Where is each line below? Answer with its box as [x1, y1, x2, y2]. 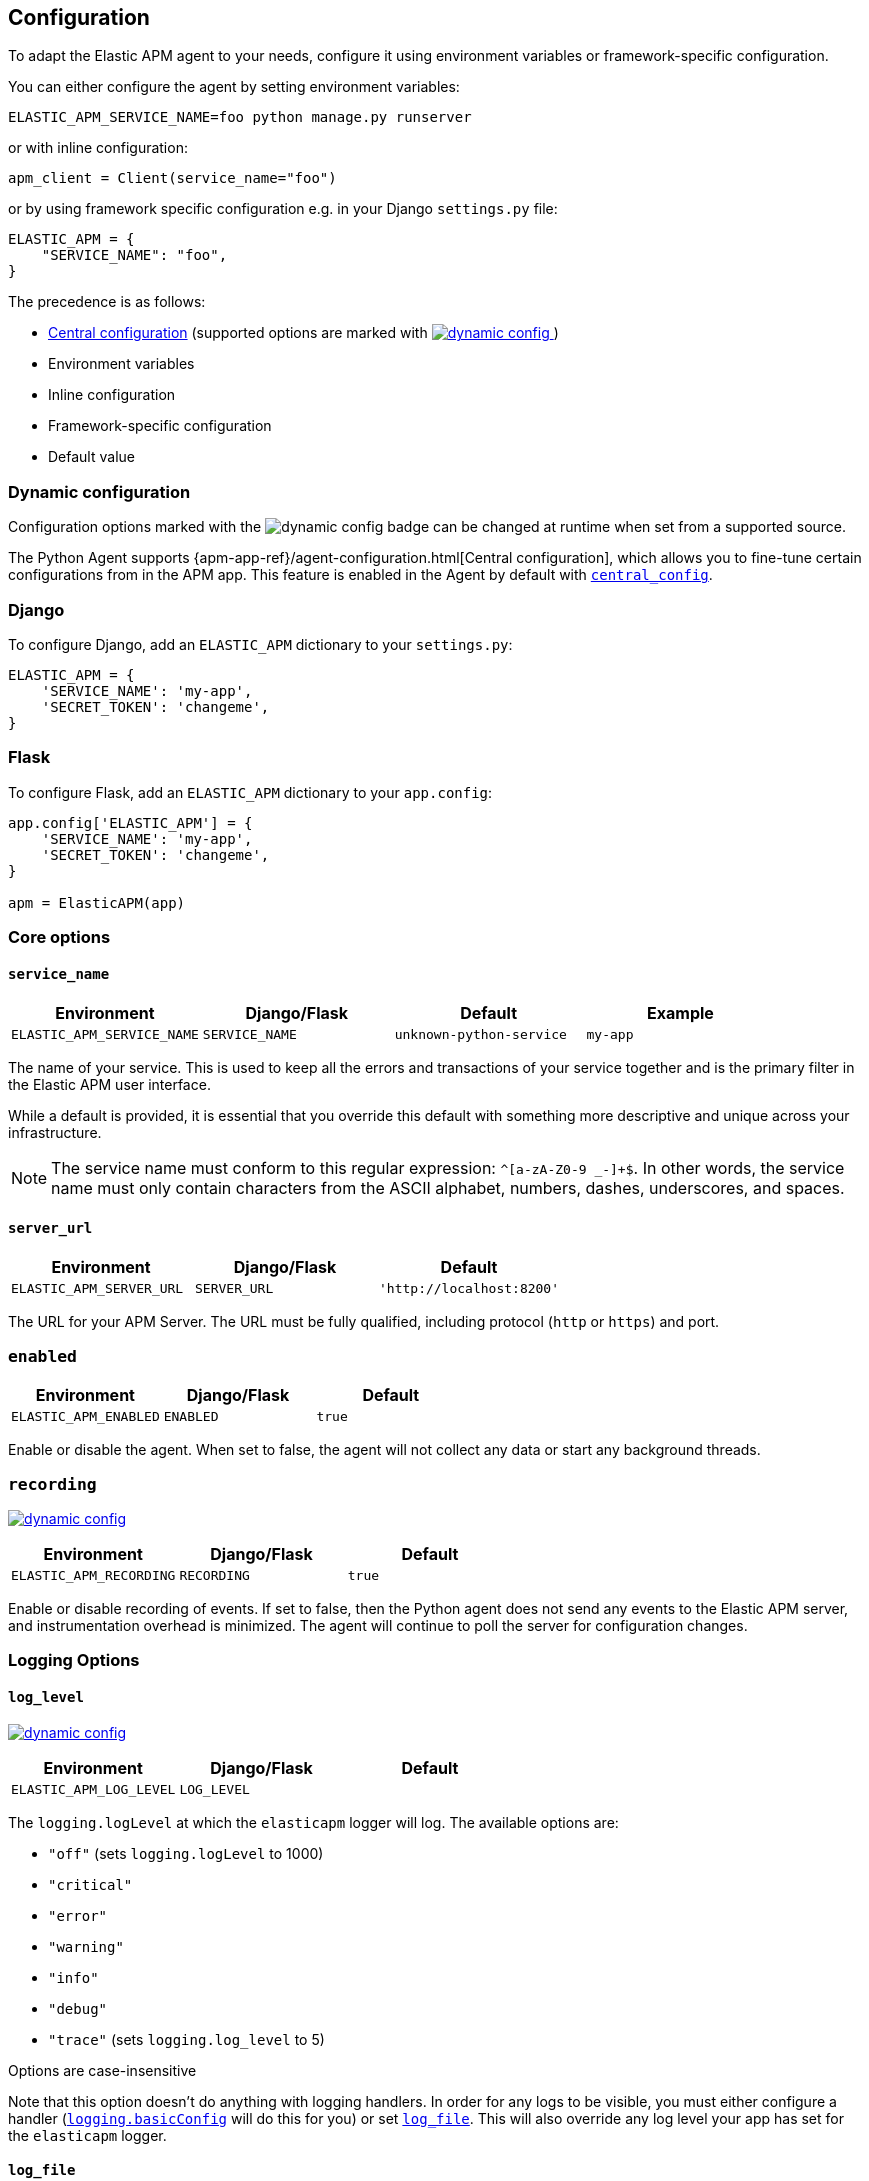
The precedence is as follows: [8, 293, 206, 311]
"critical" [48, 1876, 133, 1893]
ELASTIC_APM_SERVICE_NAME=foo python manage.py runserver [8, 109, 472, 126]
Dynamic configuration [8, 481, 191, 502]
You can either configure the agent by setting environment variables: [8, 78, 460, 96]
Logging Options [8, 1650, 140, 1671]
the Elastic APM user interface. [8, 1076, 211, 1094]
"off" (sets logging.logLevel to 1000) [48, 1844, 324, 1862]
